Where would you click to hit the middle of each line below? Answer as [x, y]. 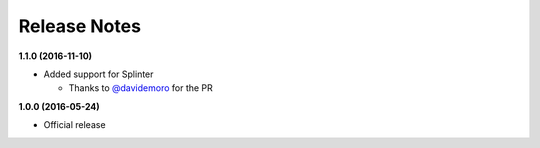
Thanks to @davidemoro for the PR [141, 88]
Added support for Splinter [98, 74]
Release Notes [80, 26]
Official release [74, 125]
